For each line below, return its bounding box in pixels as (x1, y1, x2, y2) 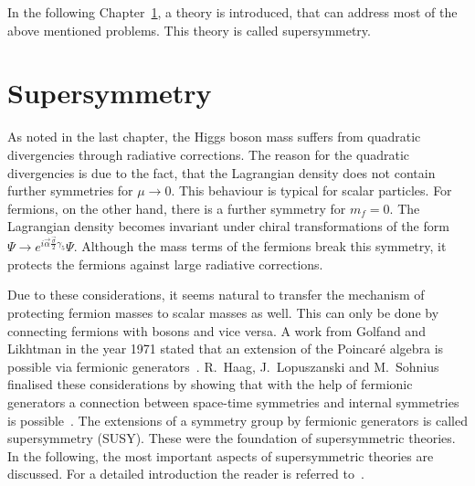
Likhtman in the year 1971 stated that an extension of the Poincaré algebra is (7, 339, 444, 358)
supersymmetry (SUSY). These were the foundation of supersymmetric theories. (7, 428, 456, 448)
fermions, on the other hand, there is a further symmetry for (7, 198, 346, 217)
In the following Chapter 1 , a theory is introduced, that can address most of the (7, 3, 458, 21)
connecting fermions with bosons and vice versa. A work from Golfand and (7, 321, 426, 340)
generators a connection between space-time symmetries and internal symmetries (7, 393, 459, 412)
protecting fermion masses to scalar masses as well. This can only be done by (7, 303, 439, 322)
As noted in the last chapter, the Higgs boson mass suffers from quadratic (7, 127, 421, 146)
